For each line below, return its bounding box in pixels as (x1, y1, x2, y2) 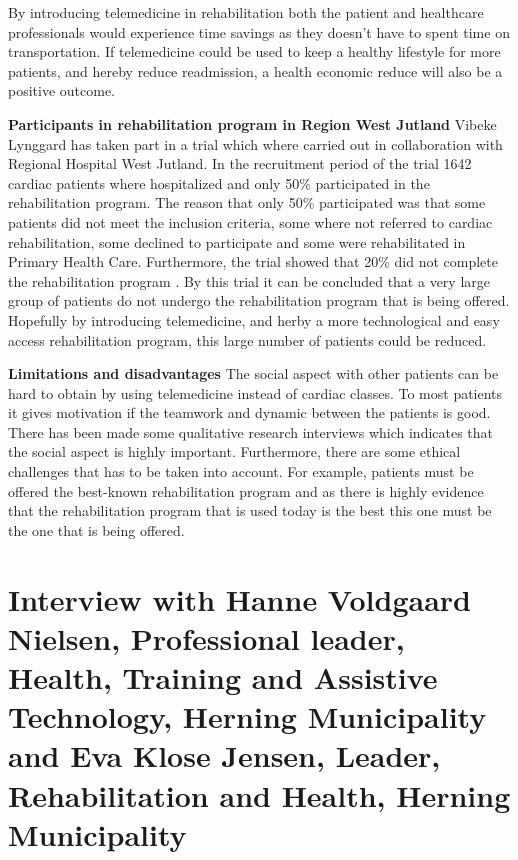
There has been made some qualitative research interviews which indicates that (8, 421, 494, 442)
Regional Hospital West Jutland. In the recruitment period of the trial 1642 (8, 153, 472, 174)
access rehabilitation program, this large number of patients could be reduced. (8, 329, 487, 350)
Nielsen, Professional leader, (8, 617, 405, 658)
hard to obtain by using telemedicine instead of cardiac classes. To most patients (8, 382, 503, 403)
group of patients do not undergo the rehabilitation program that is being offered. (8, 290, 510, 311)
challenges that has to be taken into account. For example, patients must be (8, 461, 474, 482)
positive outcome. (8, 80, 116, 101)
